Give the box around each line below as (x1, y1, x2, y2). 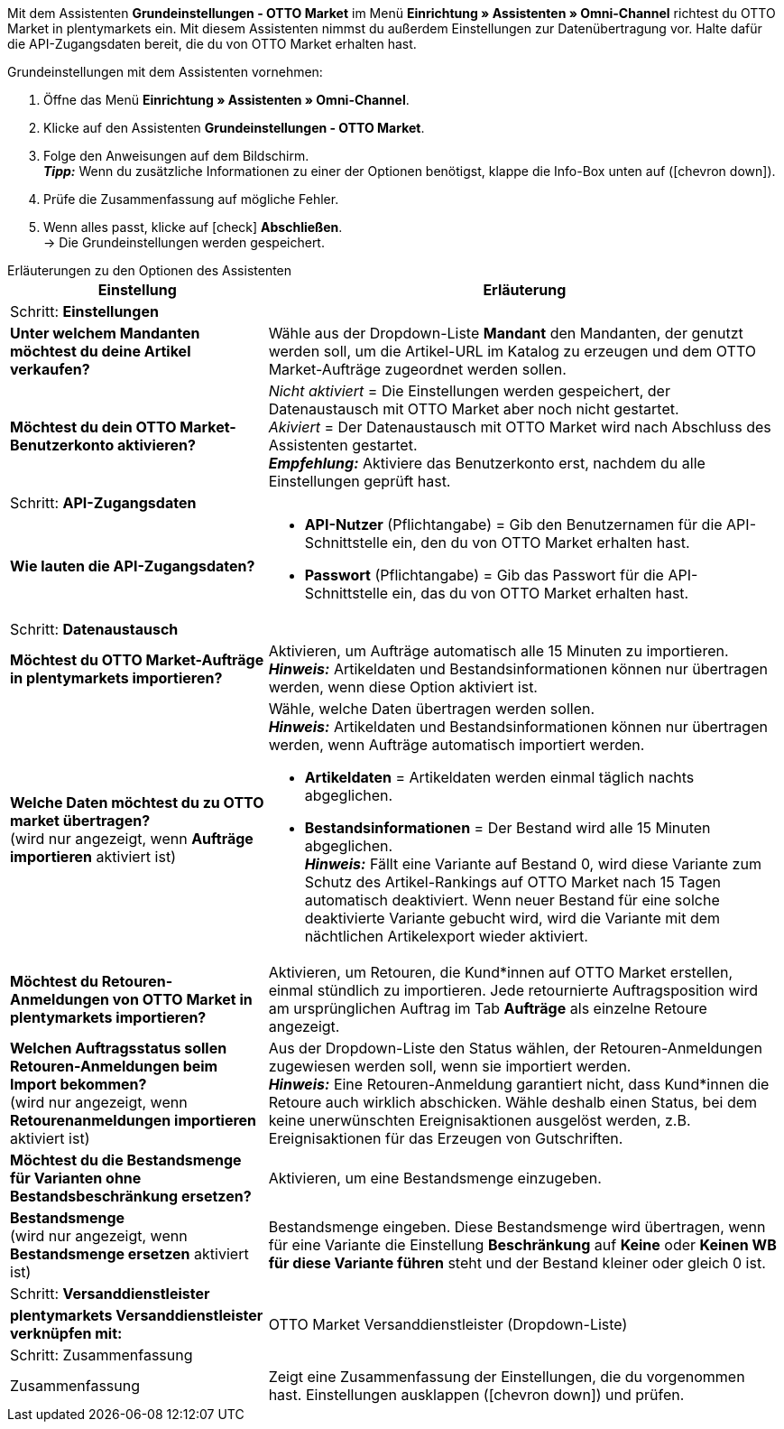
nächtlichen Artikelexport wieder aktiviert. (304, 927, 588, 945)
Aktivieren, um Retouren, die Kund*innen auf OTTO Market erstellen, (268, 963, 733, 981)
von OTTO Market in (112, 990, 253, 1008)
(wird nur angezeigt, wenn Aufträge (10, 830, 254, 848)
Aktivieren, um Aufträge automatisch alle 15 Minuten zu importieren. (268, 642, 729, 660)
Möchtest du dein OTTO (10, 418, 177, 436)
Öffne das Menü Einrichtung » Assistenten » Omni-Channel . (43, 92, 410, 107)
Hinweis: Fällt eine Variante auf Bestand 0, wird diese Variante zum (304, 855, 761, 873)
